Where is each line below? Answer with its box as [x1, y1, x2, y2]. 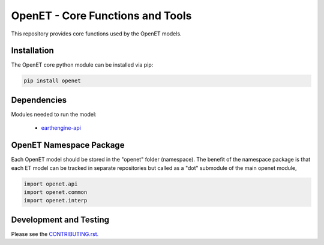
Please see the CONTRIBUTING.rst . [11, 230, 99, 237]
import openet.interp [23, 197, 88, 204]
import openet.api [23, 180, 78, 187]
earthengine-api [41, 124, 81, 132]
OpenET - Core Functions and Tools [11, 9, 192, 22]
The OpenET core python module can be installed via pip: [11, 61, 154, 68]
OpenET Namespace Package [11, 140, 125, 150]
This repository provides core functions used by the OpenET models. [11, 30, 182, 37]
